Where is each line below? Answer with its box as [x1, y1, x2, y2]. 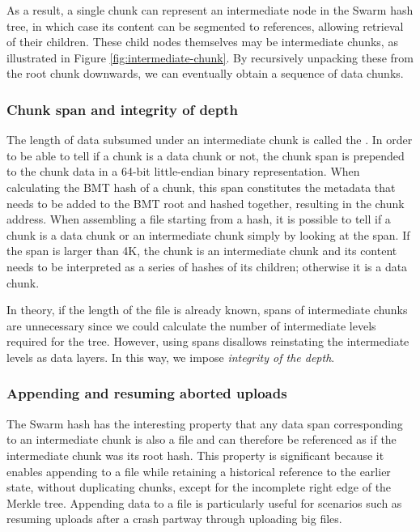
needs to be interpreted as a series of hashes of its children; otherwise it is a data [6, 257, 408, 275]
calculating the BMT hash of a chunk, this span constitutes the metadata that [6, 178, 396, 195]
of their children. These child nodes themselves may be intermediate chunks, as [6, 33, 398, 50]
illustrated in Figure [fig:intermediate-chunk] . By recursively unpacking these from [6, 49, 414, 66]
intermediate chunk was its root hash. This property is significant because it [6, 446, 384, 463]
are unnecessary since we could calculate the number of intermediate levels [6, 317, 376, 334]
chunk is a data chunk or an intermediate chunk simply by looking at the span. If [6, 226, 410, 243]
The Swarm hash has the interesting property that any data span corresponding [6, 415, 403, 432]
